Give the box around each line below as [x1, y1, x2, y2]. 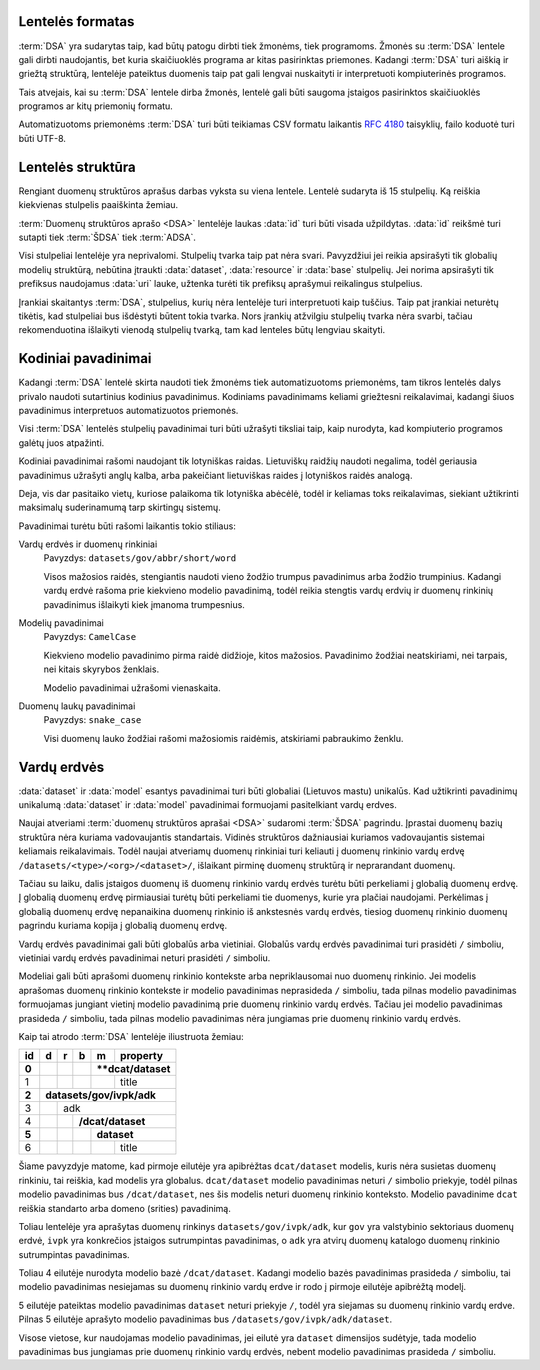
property [120, 1049, 164, 1063]
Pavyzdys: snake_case [43, 714, 142, 726]
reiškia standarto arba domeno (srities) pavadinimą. [18, 1202, 232, 1214]
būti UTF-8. [18, 132, 67, 144]
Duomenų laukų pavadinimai [18, 700, 136, 712]
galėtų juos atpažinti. [18, 436, 105, 449]
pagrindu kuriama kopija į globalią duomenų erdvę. [18, 920, 228, 932]
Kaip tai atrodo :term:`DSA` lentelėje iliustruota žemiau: [18, 1030, 244, 1042]
